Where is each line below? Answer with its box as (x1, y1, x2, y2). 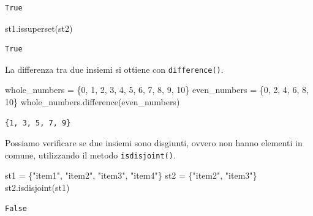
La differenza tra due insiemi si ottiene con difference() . (5, 62, 224, 75)
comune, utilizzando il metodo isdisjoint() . (5, 148, 176, 161)
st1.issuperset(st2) (5, 21, 73, 34)
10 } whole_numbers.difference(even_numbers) (5, 95, 180, 108)
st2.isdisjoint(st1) (5, 181, 70, 194)
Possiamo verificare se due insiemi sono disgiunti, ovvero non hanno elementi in (5, 136, 303, 149)
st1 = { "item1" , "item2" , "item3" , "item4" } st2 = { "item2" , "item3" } (5, 169, 257, 182)
